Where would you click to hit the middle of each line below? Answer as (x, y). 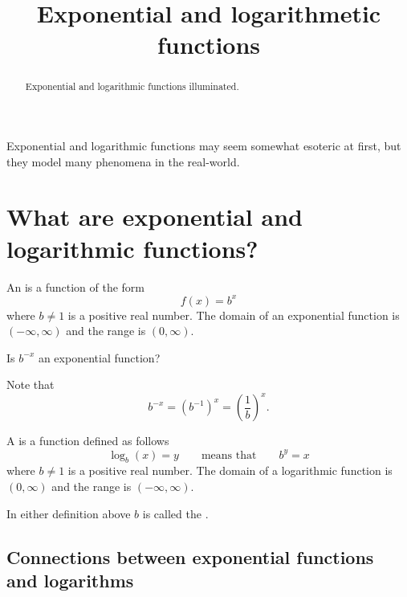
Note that (31, 384)
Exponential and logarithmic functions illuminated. (132, 86)
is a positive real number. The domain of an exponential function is (234, 315)
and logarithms (70, 580)
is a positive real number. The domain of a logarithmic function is (230, 470)
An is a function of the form (76, 286)
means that (229, 455)
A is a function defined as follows (88, 441)
